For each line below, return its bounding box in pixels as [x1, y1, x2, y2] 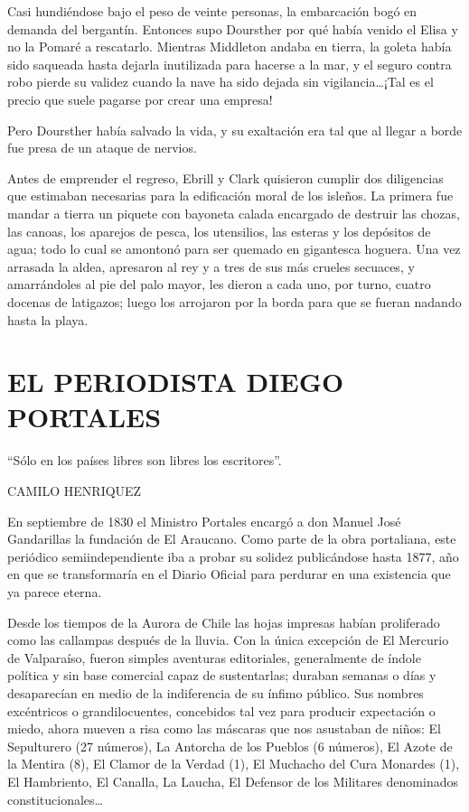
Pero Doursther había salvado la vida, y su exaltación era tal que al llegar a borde [7, 120, 463, 139]
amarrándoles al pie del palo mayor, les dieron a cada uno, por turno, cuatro [7, 275, 431, 294]
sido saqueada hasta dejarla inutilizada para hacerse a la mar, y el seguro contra [7, 54, 452, 73]
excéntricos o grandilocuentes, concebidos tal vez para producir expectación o [7, 701, 436, 720]
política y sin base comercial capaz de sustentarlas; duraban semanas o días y [7, 666, 436, 685]
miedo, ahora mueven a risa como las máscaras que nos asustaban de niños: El [7, 719, 441, 738]
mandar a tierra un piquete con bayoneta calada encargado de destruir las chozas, [7, 203, 460, 222]
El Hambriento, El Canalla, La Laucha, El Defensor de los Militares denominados [7, 771, 458, 790]
